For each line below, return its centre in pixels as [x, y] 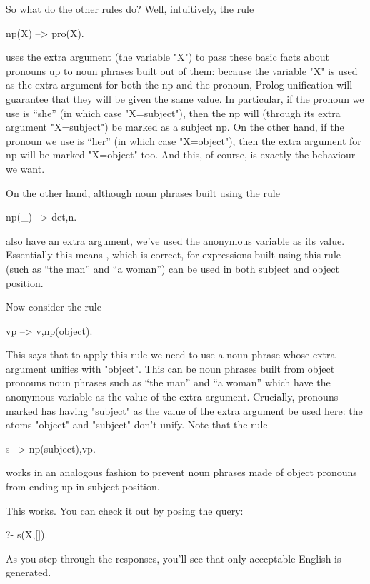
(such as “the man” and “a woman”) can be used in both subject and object [172, 268]
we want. [25, 168]
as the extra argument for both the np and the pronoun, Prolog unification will [179, 85]
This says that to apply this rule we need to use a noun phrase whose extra [171, 354]
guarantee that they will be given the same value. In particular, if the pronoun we [185, 98]
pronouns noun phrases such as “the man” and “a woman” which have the [168, 382]
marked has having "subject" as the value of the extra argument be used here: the [184, 410]
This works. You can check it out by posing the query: [125, 510]
